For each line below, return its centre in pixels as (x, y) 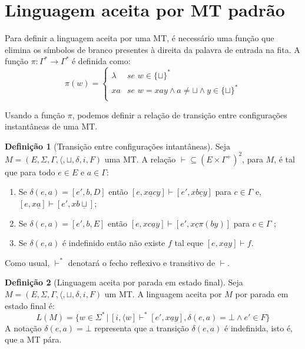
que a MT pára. (33, 339)
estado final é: (30, 305)
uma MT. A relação (140, 159)
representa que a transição (142, 328)
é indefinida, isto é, (259, 328)
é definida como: (101, 61)
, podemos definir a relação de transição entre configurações (180, 114)
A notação (23, 328)
